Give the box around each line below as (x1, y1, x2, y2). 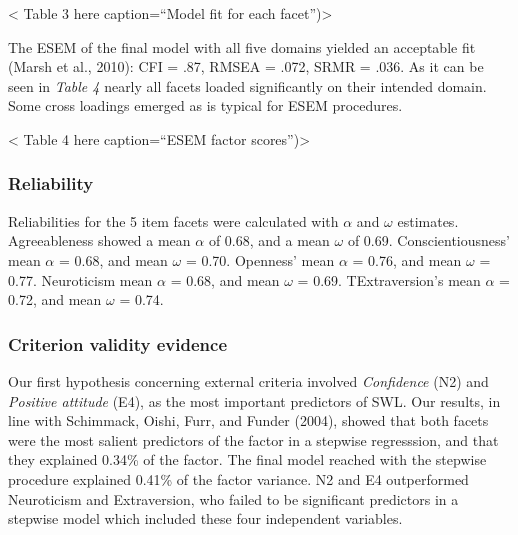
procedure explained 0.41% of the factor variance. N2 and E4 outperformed (8, 468, 469, 489)
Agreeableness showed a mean (8, 230, 191, 251)
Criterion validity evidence (8, 331, 228, 356)
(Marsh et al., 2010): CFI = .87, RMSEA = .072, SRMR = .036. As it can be (8, 56, 484, 77)
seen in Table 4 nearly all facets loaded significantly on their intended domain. (8, 75, 487, 96)
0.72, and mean (8, 289, 102, 310)
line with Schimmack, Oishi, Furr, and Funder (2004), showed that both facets (8, 410, 489, 431)
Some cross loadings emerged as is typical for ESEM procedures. (8, 95, 403, 116)
